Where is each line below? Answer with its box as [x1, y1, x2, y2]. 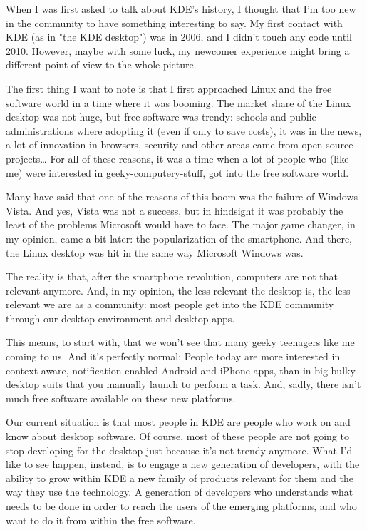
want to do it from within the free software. [6, 512, 196, 527]
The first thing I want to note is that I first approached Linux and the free [6, 81, 332, 96]
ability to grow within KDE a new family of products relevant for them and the [6, 470, 353, 485]
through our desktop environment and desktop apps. [6, 310, 235, 325]
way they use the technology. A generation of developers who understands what [6, 484, 353, 499]
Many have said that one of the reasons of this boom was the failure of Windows [6, 189, 358, 204]
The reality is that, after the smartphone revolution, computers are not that [6, 269, 338, 284]
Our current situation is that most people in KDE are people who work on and [6, 414, 351, 429]
